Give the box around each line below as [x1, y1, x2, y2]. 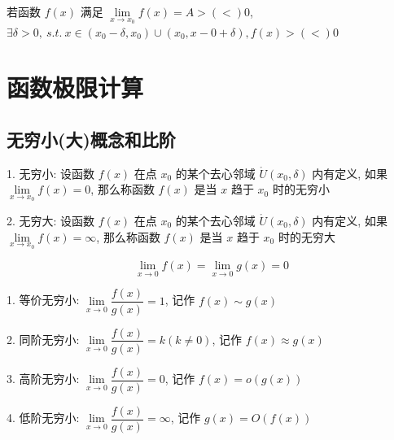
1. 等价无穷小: [7, 291, 80, 308]
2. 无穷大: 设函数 [7, 212, 95, 229]
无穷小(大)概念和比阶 [7, 126, 176, 151]
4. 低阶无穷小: [7, 409, 80, 426]
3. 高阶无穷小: [7, 370, 80, 387]
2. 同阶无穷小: [7, 330, 80, 347]
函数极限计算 [7, 71, 144, 104]
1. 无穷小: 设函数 [7, 164, 95, 181]
